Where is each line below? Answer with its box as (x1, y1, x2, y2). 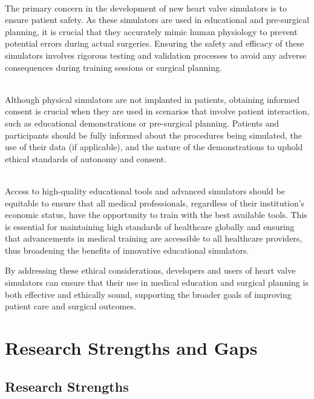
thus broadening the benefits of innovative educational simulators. (5, 243, 249, 256)
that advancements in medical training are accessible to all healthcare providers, (5, 232, 303, 245)
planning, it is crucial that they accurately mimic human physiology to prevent (5, 25, 298, 38)
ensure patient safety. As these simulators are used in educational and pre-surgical (5, 13, 309, 26)
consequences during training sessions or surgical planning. (5, 61, 222, 73)
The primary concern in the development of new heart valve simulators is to (5, 1, 287, 14)
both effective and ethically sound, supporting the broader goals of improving (5, 288, 292, 300)
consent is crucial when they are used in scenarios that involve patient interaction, (5, 105, 310, 117)
